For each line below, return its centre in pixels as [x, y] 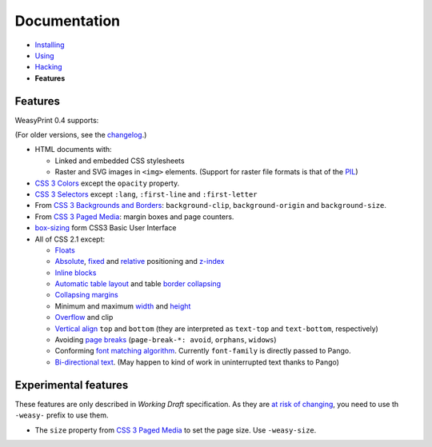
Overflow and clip [84, 317]
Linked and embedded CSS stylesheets [120, 161]
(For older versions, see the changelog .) [81, 135]
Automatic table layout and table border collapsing [138, 284]
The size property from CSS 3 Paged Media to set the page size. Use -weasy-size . [176, 430]
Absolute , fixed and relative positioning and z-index [140, 261]
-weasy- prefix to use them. [62, 415]
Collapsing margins [87, 295]
